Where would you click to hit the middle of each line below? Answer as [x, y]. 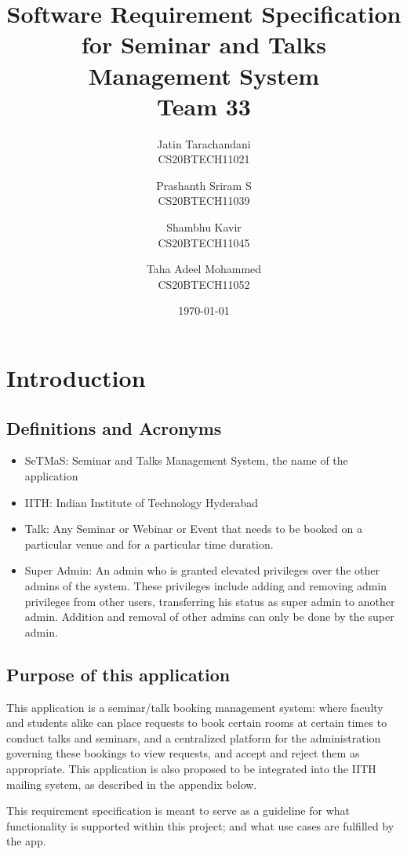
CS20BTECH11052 [204, 284]
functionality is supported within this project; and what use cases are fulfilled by [200, 825]
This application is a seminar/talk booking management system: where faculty [195, 707]
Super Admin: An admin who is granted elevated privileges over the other [202, 570]
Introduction [76, 378]
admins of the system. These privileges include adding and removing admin [206, 585]
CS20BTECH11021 [204, 159]
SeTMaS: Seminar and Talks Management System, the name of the [186, 460]
